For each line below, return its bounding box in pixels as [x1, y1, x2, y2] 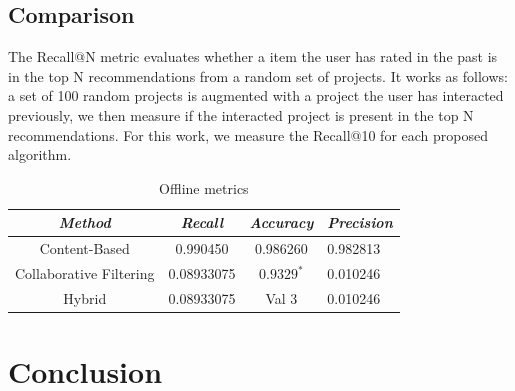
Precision [327, 212, 393, 233]
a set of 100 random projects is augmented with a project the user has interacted [8, 85, 504, 106]
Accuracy [249, 212, 314, 233]
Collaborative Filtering [15, 263, 155, 284]
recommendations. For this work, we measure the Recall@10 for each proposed [8, 124, 489, 145]
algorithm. [8, 144, 72, 165]
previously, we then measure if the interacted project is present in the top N [8, 104, 474, 125]
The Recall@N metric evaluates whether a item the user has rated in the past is [8, 46, 498, 67]
